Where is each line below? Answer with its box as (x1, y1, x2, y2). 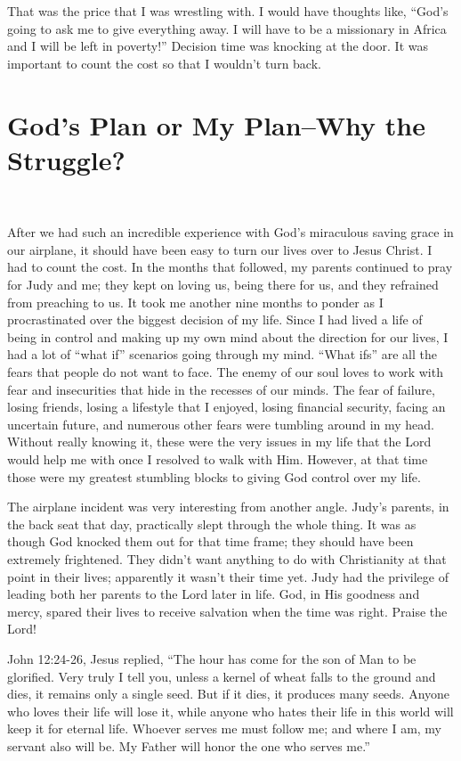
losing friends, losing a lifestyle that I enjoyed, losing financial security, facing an (7, 397, 446, 416)
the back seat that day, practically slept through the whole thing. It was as (7, 514, 417, 533)
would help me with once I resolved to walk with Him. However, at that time (7, 450, 428, 468)
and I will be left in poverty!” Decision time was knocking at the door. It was (7, 37, 428, 55)
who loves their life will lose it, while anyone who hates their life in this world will (7, 701, 454, 720)
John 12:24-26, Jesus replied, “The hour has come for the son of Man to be (7, 649, 417, 667)
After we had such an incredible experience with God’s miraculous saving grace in (7, 223, 454, 241)
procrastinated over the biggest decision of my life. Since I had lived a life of (7, 310, 423, 329)
